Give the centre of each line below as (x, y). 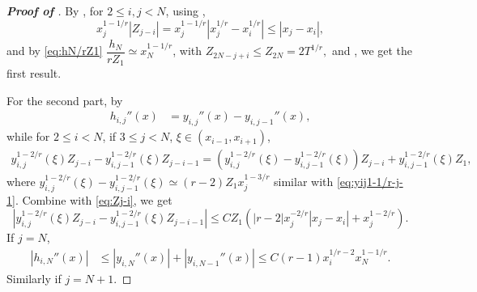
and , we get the (372, 51)
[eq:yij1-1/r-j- (370, 181)
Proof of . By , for (55, 11)
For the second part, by (65, 100)
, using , (185, 11)
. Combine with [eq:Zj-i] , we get (94, 199)
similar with (304, 181)
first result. (34, 73)
